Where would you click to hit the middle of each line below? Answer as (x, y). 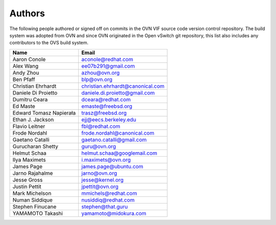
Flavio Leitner (29, 126)
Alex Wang (26, 66)
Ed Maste (24, 106)
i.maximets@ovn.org (106, 160)
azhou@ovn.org (101, 72)
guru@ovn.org (99, 146)
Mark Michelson (32, 193)
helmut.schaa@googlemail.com (119, 153)
